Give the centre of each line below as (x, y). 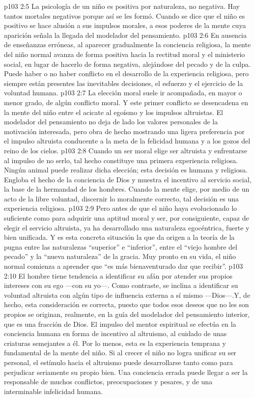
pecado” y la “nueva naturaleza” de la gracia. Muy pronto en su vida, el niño (120, 256)
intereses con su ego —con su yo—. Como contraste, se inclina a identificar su (121, 285)
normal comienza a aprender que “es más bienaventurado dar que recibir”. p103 (124, 266)
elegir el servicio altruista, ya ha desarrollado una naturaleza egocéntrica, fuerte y (127, 227)
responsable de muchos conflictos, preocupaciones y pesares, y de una (108, 382)
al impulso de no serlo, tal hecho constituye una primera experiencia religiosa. (121, 160)
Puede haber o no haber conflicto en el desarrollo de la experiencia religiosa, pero (127, 73)
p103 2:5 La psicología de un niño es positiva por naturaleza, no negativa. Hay (122, 6)
